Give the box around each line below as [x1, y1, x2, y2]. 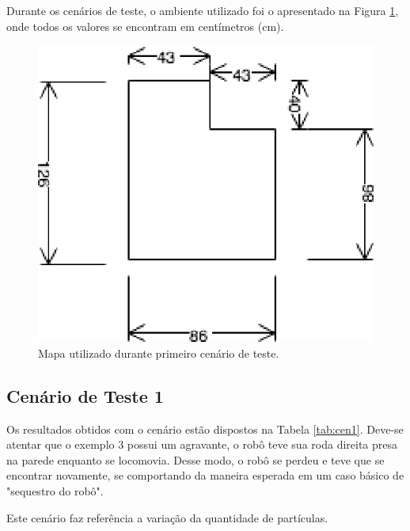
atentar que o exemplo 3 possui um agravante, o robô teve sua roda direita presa [6, 436, 398, 453]
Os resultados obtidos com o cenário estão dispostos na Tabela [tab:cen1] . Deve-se [6, 420, 404, 437]
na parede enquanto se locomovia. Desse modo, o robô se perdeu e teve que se [6, 451, 385, 468]
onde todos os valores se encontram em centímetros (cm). [6, 17, 284, 34]
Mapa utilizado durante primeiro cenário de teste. [38, 344, 279, 361]
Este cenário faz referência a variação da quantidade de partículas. [6, 509, 328, 525]
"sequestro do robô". [6, 483, 104, 499]
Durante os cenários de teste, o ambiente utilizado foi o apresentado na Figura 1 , [6, 2, 399, 18]
